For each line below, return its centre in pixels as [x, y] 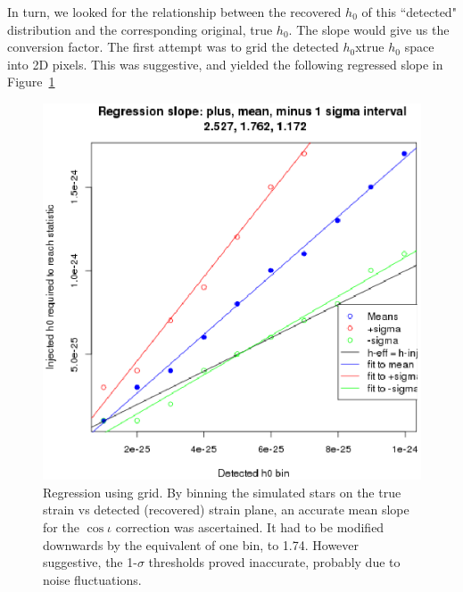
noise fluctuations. [92, 579]
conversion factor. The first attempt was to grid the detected [173, 47]
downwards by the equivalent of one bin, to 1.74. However [201, 544]
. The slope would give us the [369, 29]
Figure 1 [31, 82]
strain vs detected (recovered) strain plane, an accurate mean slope [226, 510]
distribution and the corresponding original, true [140, 29]
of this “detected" [409, 12]
